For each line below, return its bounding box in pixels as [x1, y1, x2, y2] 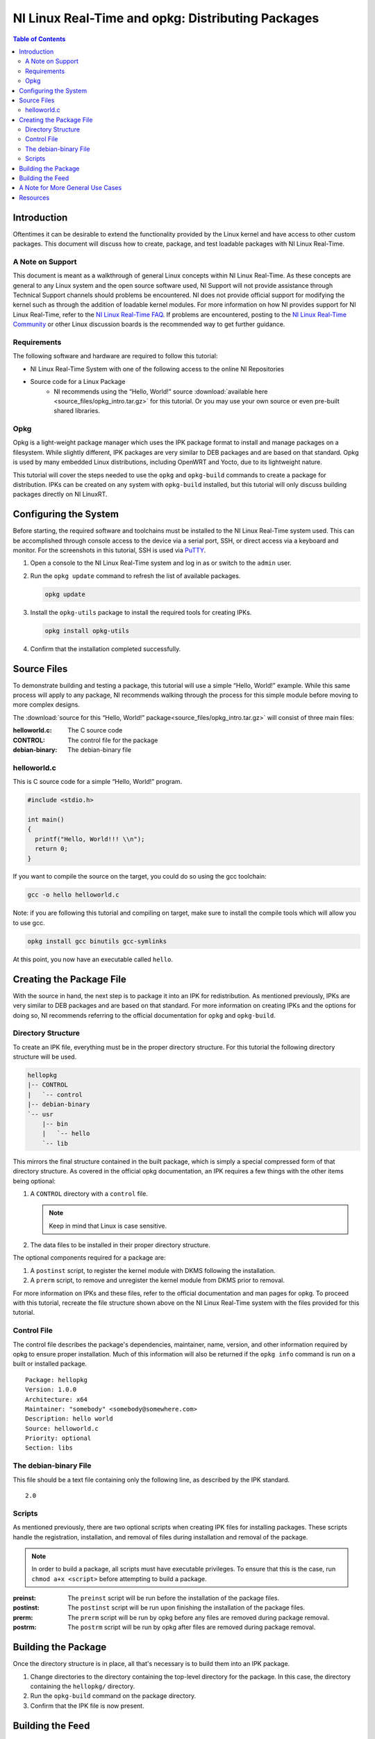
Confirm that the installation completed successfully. [30, 644, 181, 653]
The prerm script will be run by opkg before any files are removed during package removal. [67, 1613, 330, 1621]
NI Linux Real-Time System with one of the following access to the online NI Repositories [30, 364, 285, 373]
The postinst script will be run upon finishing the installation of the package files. [67, 1603, 306, 1612]
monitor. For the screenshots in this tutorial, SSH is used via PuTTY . [12, 546, 206, 554]
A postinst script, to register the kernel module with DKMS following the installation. [30, 1266, 276, 1274]
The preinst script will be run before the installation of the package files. [67, 1594, 280, 1603]
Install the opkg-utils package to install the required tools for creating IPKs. [30, 608, 252, 616]
